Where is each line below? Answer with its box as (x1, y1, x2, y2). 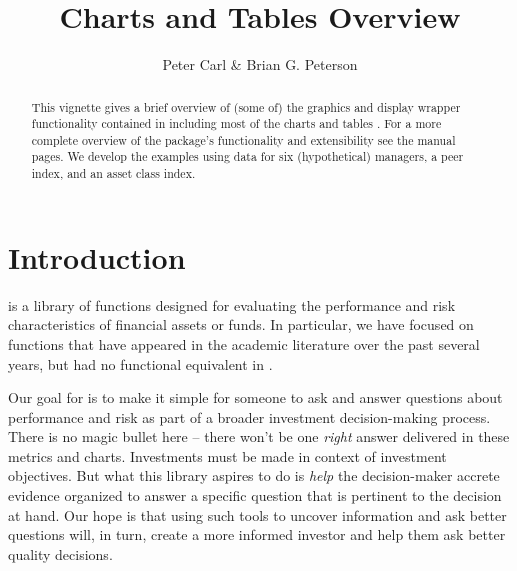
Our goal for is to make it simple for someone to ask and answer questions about (8, 387, 503, 408)
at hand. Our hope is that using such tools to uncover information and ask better (8, 504, 507, 525)
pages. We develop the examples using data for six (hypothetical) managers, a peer (31, 148, 464, 165)
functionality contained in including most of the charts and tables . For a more (31, 115, 442, 132)
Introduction (8, 236, 186, 277)
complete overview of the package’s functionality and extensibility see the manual (31, 131, 456, 148)
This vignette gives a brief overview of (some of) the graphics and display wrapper (31, 98, 461, 115)
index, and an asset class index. (31, 165, 196, 182)
